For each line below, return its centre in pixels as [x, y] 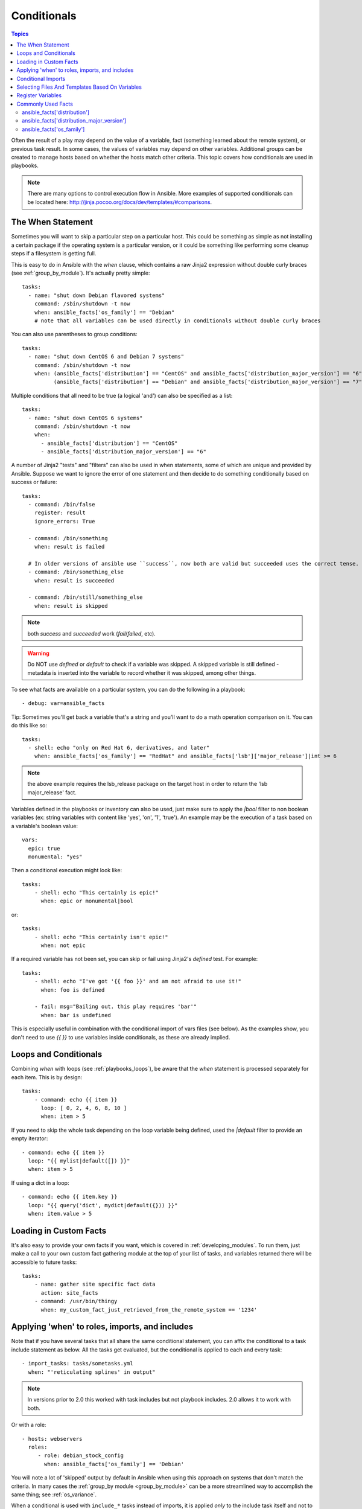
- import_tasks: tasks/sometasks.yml [78, 1364]
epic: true [44, 848]
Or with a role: [29, 1425]
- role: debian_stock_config [81, 1456]
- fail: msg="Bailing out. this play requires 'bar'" [116, 1007]
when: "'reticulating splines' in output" [92, 1372]
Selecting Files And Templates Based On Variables [79, 87]
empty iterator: [30, 1138]
